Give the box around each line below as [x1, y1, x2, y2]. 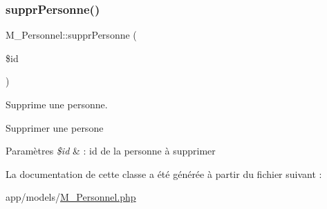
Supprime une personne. [6, 97, 108, 111]
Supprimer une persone [6, 120, 104, 135]
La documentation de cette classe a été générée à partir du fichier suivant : [6, 166, 322, 181]
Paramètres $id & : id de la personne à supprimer [6, 143, 216, 158]
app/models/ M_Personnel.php [6, 190, 136, 204]
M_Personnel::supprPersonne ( [6, 28, 137, 42]
